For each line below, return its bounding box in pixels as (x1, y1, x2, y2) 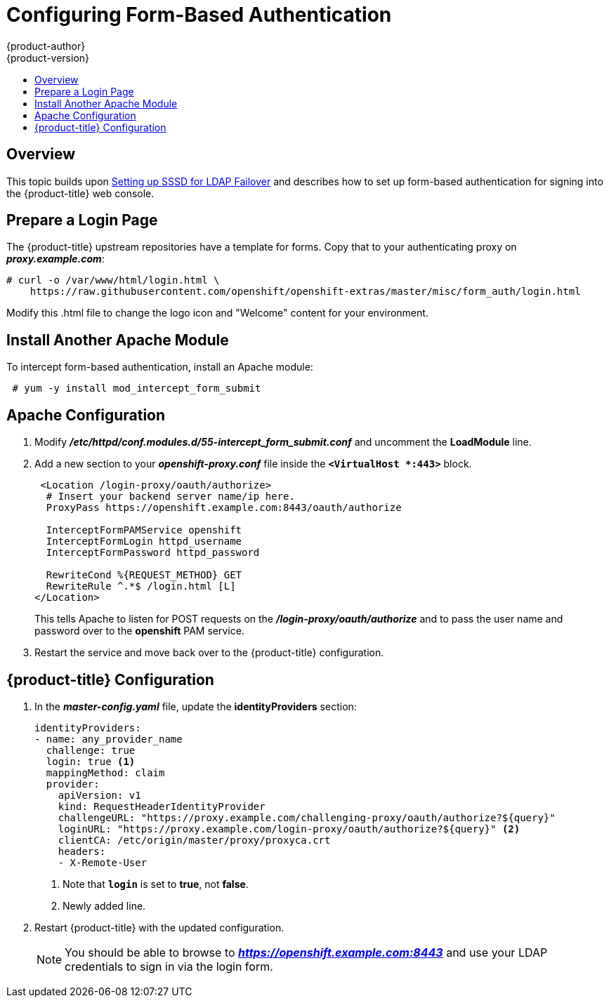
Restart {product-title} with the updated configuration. (34, 921, 284, 934)
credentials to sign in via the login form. (65, 959, 273, 974)
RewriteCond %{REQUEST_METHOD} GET (46, 569, 242, 581)
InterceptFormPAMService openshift (46, 524, 242, 536)
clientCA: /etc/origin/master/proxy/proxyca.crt (58, 834, 331, 846)
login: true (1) (46, 755, 136, 767)
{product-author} (6, 39, 86, 52)
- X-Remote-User (58, 856, 148, 868)
